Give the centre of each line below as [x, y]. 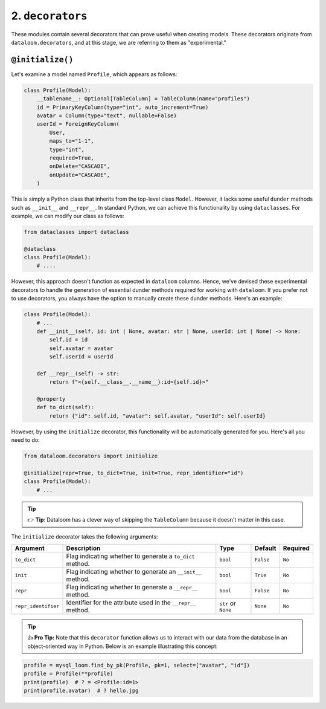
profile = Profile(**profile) [69, 674]
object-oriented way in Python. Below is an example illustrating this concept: [123, 646]
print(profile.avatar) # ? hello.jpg [81, 690]
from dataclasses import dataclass [76, 232]
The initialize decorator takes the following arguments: [85, 536]
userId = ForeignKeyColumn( [78, 124]
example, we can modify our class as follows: [68, 216]
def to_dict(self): [66, 407]
